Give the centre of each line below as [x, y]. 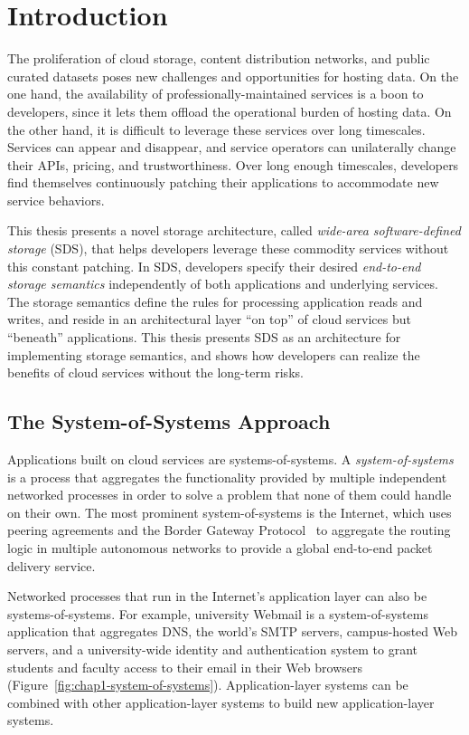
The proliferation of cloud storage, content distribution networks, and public [219, 58]
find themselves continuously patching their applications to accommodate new [223, 182]
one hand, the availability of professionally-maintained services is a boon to [216, 94]
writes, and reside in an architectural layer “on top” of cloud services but [209, 319]
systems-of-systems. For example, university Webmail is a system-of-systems [218, 613]
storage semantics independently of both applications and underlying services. [223, 284]
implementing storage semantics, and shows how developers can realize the [214, 354]
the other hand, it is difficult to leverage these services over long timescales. [216, 129]
